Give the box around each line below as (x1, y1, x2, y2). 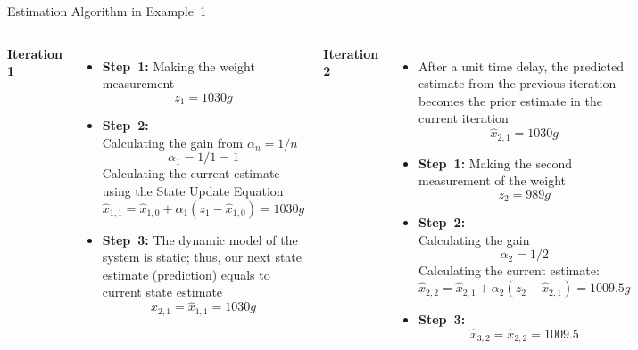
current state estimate (102, 282, 223, 301)
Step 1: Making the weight (102, 56, 255, 75)
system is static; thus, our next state (102, 248, 302, 266)
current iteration (418, 109, 509, 127)
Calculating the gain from (102, 133, 244, 151)
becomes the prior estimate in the (418, 91, 602, 110)
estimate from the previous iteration (418, 74, 617, 93)
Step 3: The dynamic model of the (102, 230, 298, 248)
